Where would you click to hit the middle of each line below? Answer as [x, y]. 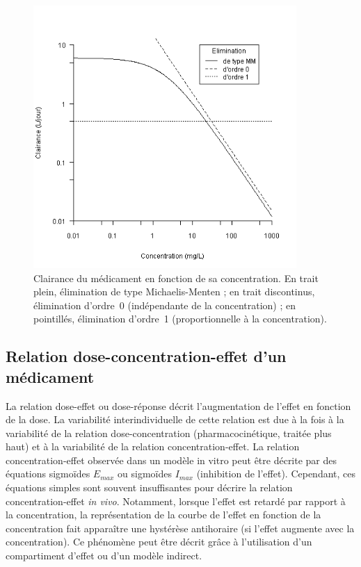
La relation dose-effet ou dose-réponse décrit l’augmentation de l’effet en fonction [178, 405]
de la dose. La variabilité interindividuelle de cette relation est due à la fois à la [175, 419]
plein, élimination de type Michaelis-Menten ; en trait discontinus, [174, 291]
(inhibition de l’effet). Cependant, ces [276, 474]
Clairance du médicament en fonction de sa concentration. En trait [176, 278]
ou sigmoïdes [145, 474]
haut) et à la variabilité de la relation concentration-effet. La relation [153, 446]
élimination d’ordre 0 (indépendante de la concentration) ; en [165, 305]
